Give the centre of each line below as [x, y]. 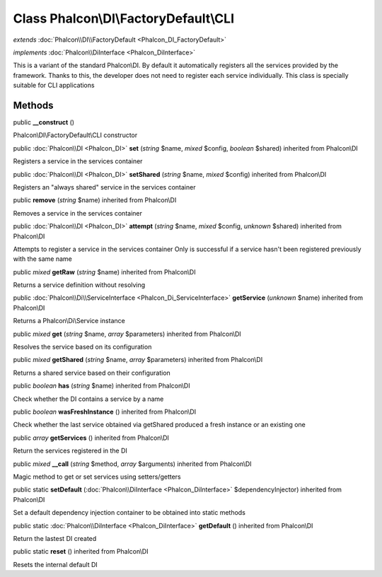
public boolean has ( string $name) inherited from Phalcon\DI [102, 386]
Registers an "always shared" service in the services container [104, 187]
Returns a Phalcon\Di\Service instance [69, 321]
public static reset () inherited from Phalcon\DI [81, 552]
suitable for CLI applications [54, 86]
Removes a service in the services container [78, 213]
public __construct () [44, 122]
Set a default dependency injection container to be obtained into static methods [129, 513]
